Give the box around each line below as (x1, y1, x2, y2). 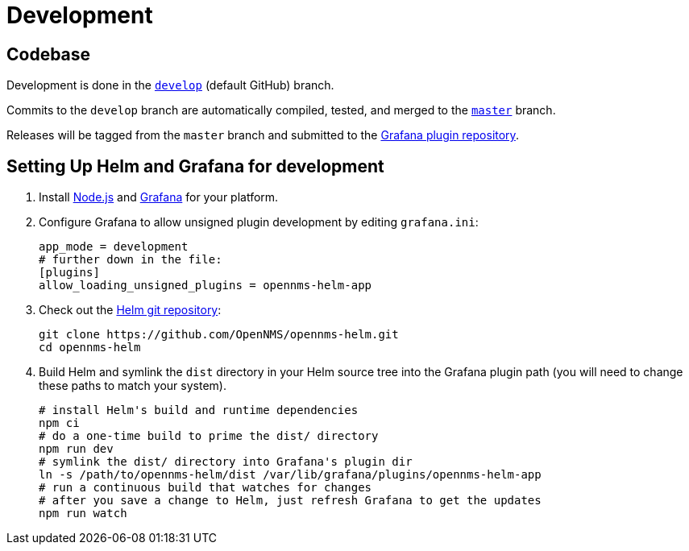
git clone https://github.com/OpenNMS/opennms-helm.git (39, 328, 399, 342)
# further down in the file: (39, 253, 222, 267)
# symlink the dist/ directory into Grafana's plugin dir (39, 455, 413, 469)
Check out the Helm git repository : (39, 303, 222, 317)
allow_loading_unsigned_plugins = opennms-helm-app (39, 279, 372, 292)
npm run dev (39, 442, 114, 456)
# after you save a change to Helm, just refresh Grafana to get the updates (39, 494, 542, 507)
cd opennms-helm (39, 341, 141, 354)
